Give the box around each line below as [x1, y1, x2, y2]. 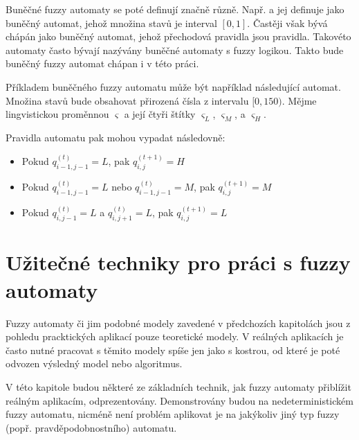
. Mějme [282, 93, 317, 107]
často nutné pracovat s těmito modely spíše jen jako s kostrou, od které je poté [6, 342, 340, 357]
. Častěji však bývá [247, 15, 328, 30]
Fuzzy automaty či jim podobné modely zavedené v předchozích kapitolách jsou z [6, 315, 351, 330]
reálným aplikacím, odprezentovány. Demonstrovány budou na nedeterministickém [6, 393, 353, 407]
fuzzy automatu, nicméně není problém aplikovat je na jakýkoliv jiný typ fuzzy [6, 407, 340, 421]
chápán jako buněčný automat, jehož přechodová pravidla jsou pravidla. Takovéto [6, 29, 351, 44]
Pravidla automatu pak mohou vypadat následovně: [6, 130, 225, 144]
